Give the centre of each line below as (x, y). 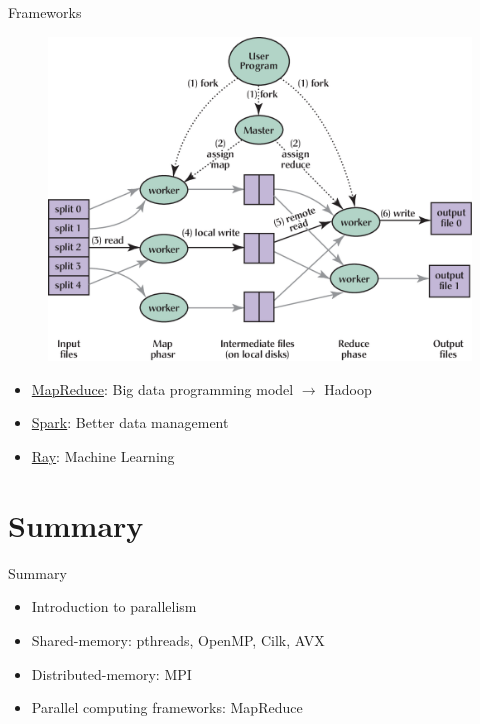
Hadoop (348, 388)
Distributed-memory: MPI (111, 673)
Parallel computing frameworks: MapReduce (167, 707)
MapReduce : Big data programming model (162, 388)
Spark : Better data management (130, 422)
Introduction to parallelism (114, 606)
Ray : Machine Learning (103, 456)
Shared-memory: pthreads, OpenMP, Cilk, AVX (178, 639)
